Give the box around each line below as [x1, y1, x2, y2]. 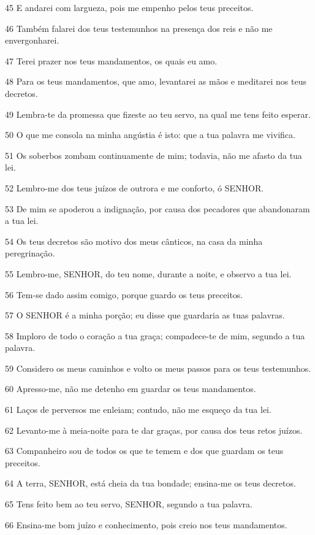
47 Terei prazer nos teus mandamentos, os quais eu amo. [5, 54, 218, 67]
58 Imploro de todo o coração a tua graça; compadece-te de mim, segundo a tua [5, 329, 305, 342]
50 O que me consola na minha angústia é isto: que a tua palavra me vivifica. [5, 128, 295, 141]
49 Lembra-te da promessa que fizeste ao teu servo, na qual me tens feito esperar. [5, 107, 311, 120]
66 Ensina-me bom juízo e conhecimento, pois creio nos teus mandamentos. [5, 518, 287, 531]
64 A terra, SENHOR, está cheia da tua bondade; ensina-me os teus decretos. [5, 477, 296, 490]
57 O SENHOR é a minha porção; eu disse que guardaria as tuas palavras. [5, 309, 285, 321]
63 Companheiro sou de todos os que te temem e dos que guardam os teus [5, 444, 284, 457]
